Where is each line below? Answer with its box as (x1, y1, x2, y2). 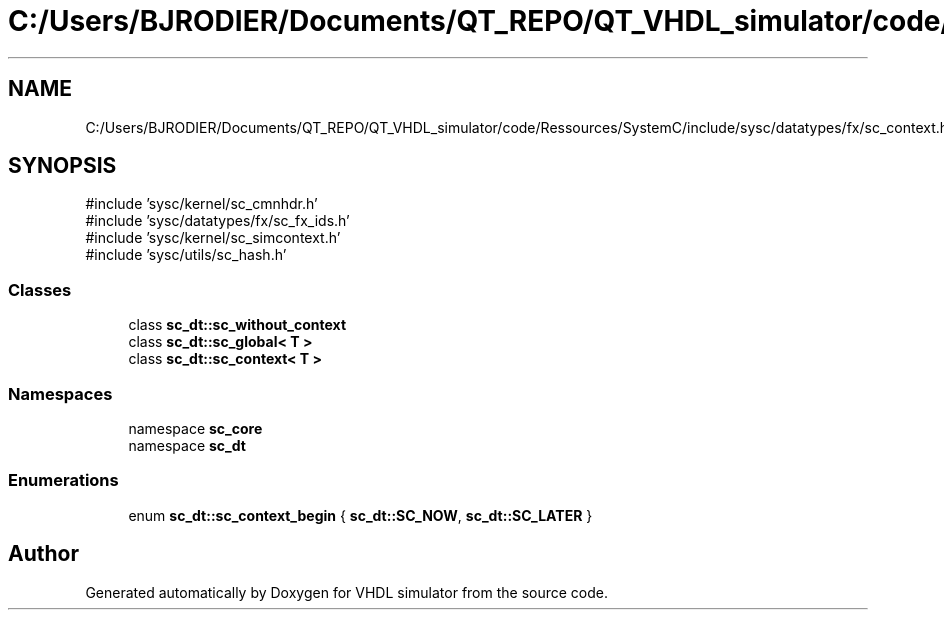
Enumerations (8, 470, 119, 491)
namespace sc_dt (128, 436, 246, 454)
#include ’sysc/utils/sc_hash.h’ (85, 246, 287, 264)
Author (8, 541, 79, 567)
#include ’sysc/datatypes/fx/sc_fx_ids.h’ (85, 212, 350, 230)
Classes (8, 279, 72, 300)
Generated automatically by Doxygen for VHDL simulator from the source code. (85, 583, 609, 601)
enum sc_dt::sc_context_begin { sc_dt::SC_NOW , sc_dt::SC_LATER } (128, 506, 593, 524)
